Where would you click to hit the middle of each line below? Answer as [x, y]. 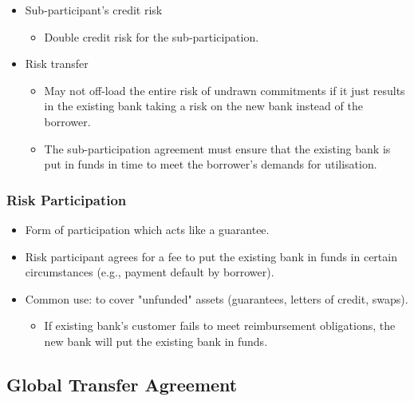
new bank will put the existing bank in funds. [156, 341]
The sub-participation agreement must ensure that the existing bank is [217, 148]
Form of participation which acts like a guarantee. [147, 229]
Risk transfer [57, 64]
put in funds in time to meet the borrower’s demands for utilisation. [211, 164]
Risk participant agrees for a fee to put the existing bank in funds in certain [211, 256]
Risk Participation [67, 199]
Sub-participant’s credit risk [94, 10]
